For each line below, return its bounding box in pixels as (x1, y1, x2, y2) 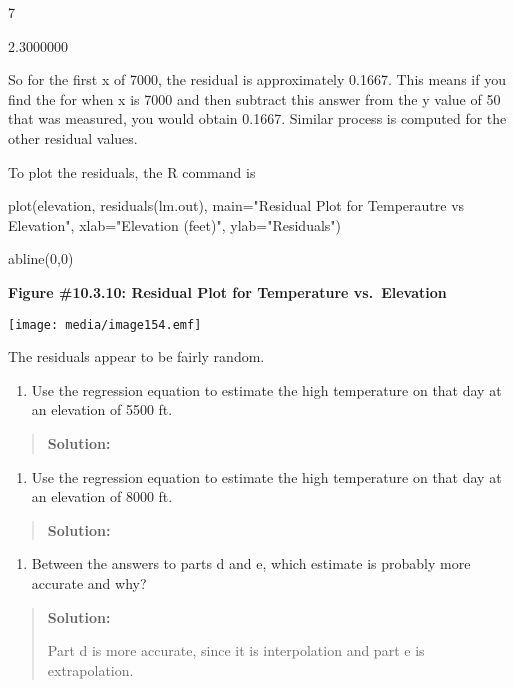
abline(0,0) (8, 248, 74, 269)
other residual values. (8, 127, 138, 148)
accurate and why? (31, 572, 147, 593)
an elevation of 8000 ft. (31, 486, 173, 507)
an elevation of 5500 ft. (31, 399, 173, 420)
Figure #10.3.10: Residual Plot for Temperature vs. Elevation (8, 281, 447, 302)
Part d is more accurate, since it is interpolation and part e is (47, 640, 425, 661)
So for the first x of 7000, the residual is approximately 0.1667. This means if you (8, 69, 506, 90)
